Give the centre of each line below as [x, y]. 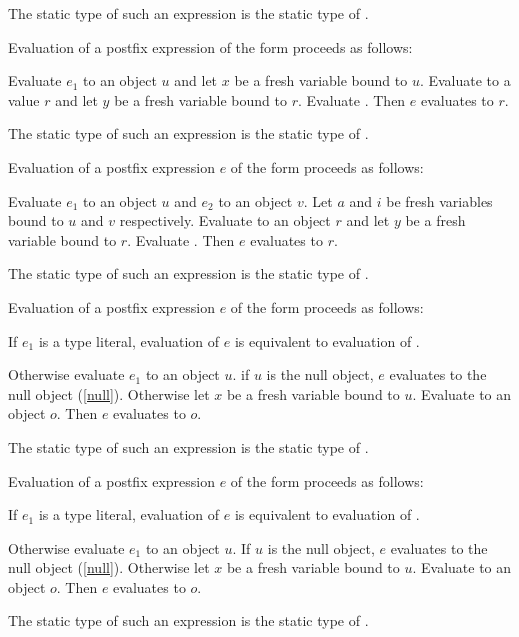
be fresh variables [439, 200]
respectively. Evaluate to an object [225, 220]
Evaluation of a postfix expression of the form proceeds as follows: [210, 46]
